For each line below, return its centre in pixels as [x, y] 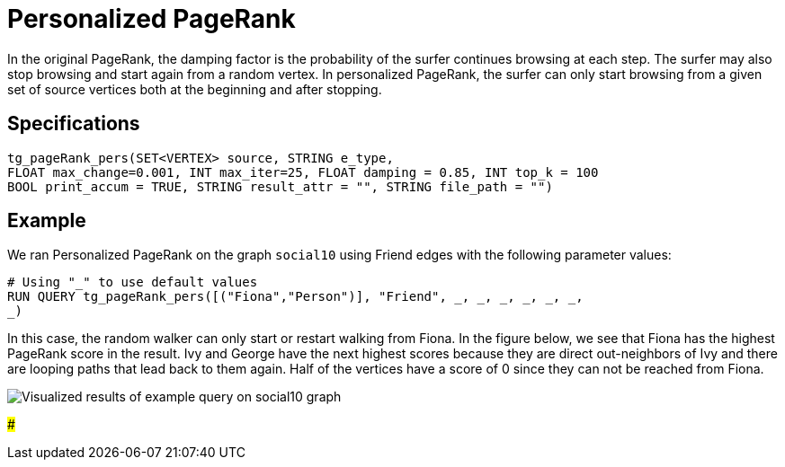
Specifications [74, 124]
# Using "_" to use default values [133, 282]
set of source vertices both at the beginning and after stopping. [195, 89]
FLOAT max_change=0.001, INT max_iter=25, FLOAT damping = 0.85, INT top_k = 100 [303, 172]
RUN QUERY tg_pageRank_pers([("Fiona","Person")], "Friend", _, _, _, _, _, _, [295, 297]
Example [47, 221]
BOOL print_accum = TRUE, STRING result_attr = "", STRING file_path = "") [280, 186]
